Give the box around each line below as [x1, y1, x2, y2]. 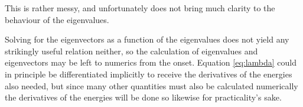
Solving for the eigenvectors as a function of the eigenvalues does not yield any [5, 33, 289, 46]
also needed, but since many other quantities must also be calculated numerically [5, 79, 298, 92]
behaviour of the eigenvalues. [5, 13, 109, 25]
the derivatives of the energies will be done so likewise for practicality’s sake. [5, 91, 282, 103]
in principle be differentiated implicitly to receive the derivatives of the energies [5, 67, 292, 80]
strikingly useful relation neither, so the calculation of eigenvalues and [5, 44, 258, 57]
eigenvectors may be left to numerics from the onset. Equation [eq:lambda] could [5, 56, 297, 69]
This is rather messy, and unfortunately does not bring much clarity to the [5, 2, 275, 14]
